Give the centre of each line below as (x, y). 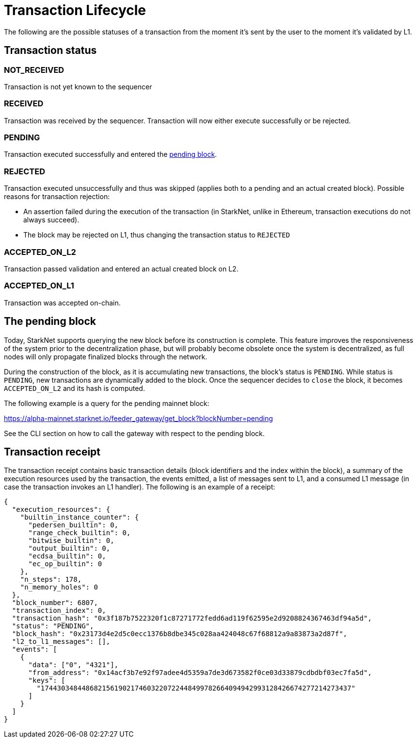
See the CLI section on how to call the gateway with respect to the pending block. (134, 433)
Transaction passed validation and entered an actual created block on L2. (121, 269)
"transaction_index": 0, (59, 611)
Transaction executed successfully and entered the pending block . (111, 154)
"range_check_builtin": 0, (80, 533)
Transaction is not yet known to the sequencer (78, 86)
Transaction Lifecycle (75, 10)
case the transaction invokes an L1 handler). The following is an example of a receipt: (140, 487)
